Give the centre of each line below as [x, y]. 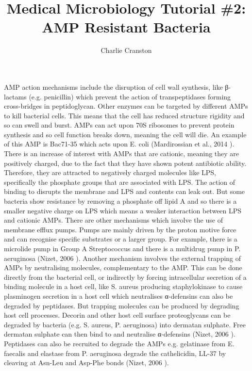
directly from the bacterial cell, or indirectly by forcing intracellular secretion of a [125, 277]
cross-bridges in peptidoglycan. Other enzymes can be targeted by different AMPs [126, 106]
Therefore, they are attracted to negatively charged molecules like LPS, [110, 172]
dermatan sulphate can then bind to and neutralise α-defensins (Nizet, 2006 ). [120, 334]
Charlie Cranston [126, 50]
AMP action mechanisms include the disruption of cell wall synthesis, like [113, 87]
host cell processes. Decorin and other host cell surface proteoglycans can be [117, 315]
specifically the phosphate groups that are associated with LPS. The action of [120, 182]
